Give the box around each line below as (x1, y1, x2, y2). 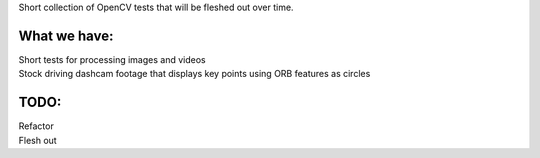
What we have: (18, 27, 114, 44)
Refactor (18, 120, 54, 132)
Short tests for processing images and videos (18, 53, 206, 65)
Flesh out (18, 134, 57, 146)
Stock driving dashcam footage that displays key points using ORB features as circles (18, 68, 371, 80)
